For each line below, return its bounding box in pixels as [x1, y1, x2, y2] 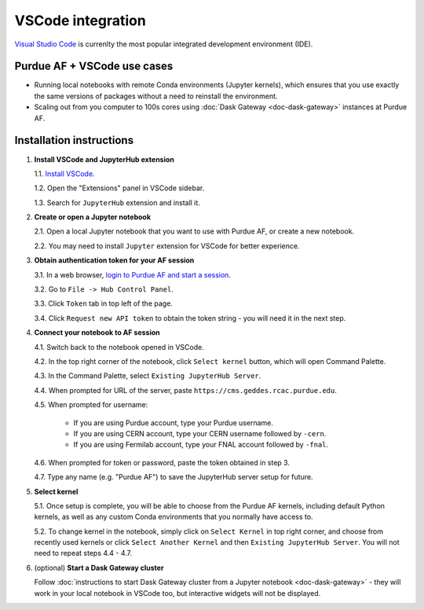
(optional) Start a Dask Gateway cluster [34, 563, 164, 572]
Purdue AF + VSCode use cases [14, 60, 174, 73]
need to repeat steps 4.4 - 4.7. [34, 549, 133, 558]
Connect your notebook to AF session [34, 328, 160, 337]
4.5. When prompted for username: [34, 400, 148, 410]
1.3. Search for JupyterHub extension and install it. [34, 197, 200, 208]
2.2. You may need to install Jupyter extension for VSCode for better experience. [34, 241, 300, 251]
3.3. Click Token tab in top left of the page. [34, 299, 173, 308]
